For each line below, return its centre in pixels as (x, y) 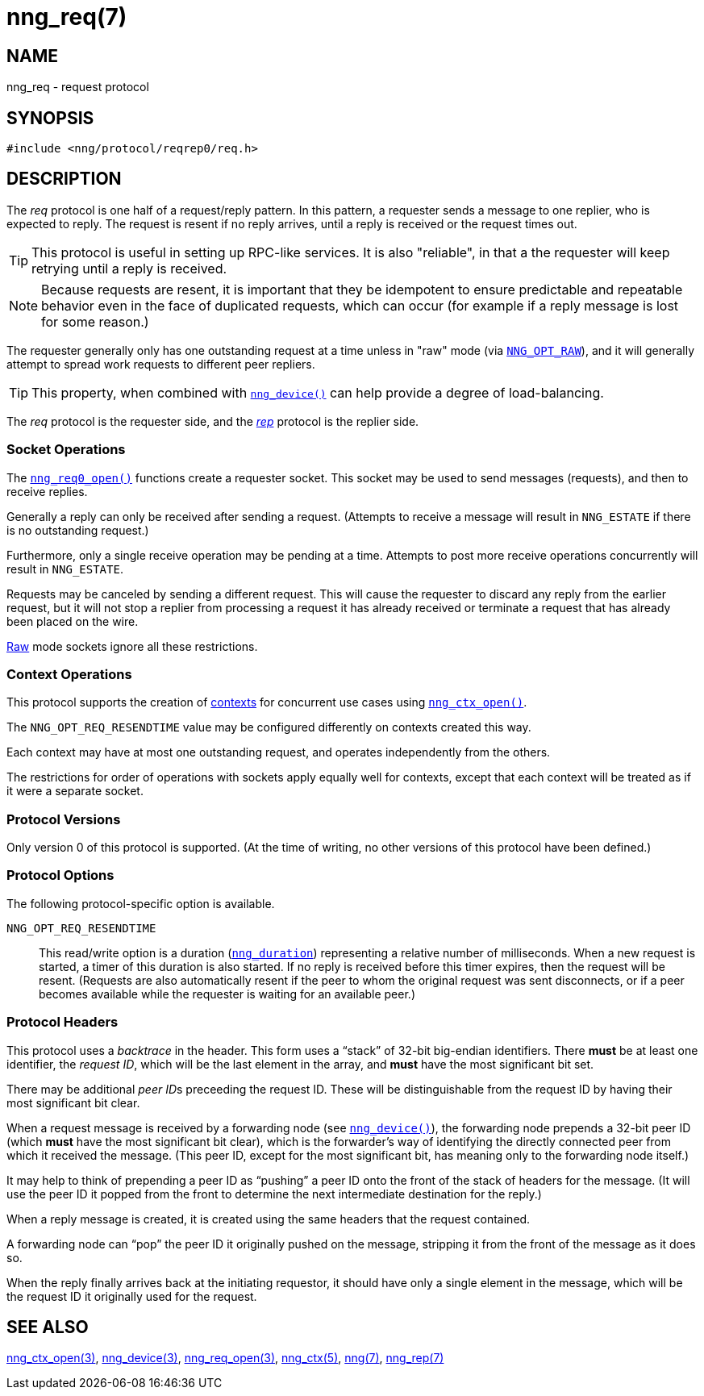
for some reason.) (95, 321)
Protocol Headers (62, 1022)
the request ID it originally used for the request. (132, 1296)
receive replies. (47, 491)
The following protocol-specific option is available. (141, 903)
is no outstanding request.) (78, 530)
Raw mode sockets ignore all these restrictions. (132, 646)
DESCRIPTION (64, 179)
